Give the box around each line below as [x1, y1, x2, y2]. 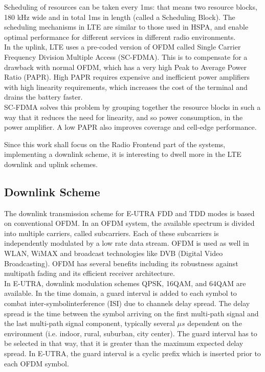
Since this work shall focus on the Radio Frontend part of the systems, [4, 138, 226, 149]
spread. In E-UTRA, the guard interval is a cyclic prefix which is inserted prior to [4, 348, 261, 359]
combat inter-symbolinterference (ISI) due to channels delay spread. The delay [4, 298, 250, 309]
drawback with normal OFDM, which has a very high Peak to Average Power [4, 61, 247, 72]
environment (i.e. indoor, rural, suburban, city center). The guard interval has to [4, 328, 257, 338]
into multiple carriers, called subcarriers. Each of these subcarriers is [4, 227, 219, 238]
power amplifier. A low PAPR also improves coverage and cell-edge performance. [4, 122, 257, 132]
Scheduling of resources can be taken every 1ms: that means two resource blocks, [4, 2, 257, 12]
